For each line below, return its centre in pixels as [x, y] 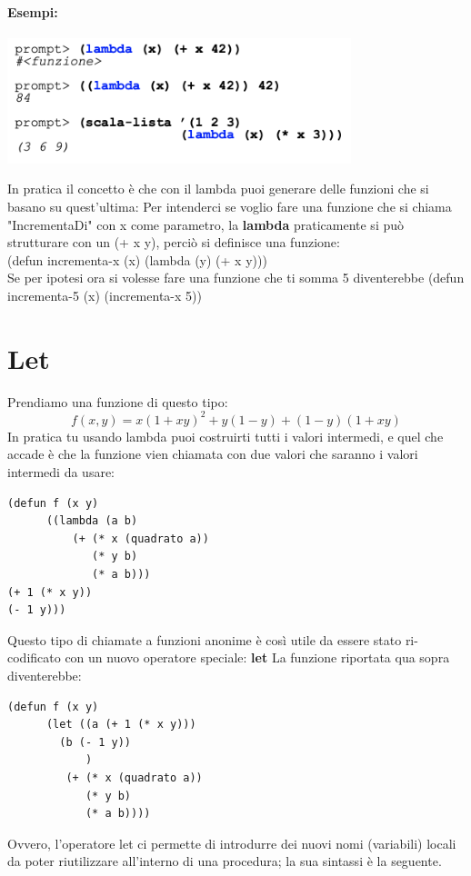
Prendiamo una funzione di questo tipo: [118, 401]
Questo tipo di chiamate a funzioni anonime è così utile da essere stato [205, 639]
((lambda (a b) [92, 521]
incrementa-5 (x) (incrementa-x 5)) [105, 296]
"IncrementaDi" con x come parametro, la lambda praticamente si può [206, 224]
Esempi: [33, 11]
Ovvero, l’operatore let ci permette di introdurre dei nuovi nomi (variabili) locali [232, 843]
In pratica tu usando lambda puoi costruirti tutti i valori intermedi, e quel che [225, 436]
